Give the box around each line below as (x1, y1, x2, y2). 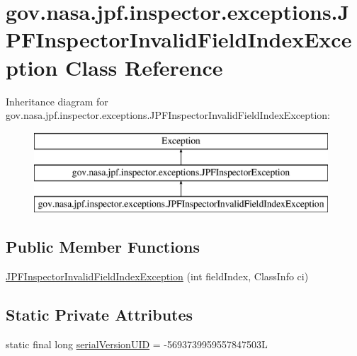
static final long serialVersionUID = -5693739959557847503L (6, 336, 268, 351)
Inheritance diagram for (6, 93, 108, 108)
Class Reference (65, 52, 223, 81)
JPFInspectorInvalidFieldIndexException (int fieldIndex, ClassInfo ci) (6, 268, 309, 283)
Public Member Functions (6, 236, 200, 258)
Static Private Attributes (6, 303, 193, 325)
